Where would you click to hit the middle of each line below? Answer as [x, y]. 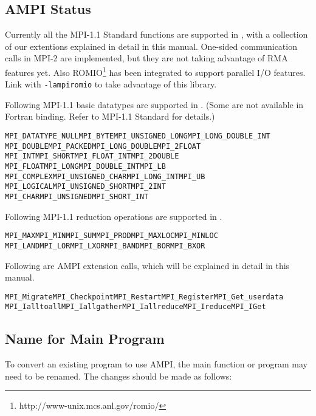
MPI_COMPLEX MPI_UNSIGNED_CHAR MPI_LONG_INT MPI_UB [105, 176]
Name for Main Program [85, 339]
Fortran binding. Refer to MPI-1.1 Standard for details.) [110, 116]
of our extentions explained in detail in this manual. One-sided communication [151, 46]
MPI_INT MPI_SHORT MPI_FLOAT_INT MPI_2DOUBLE [92, 156]
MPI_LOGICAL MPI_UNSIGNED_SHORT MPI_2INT [85, 187]
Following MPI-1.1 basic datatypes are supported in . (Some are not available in [154, 104]
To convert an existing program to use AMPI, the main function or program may [156, 364]
